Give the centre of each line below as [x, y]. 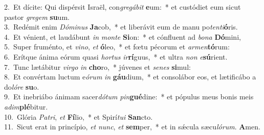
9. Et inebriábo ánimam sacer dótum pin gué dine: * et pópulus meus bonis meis [129, 97]
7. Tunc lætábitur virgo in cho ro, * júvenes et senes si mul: [97, 66]
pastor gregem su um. [37, 17]
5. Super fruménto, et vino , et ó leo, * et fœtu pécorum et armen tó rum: [117, 47]
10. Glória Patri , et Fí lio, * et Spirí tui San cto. [79, 116]
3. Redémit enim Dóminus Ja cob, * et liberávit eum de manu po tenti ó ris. [121, 27]
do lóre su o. [22, 86]
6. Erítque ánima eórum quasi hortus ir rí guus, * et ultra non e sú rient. [116, 56]
